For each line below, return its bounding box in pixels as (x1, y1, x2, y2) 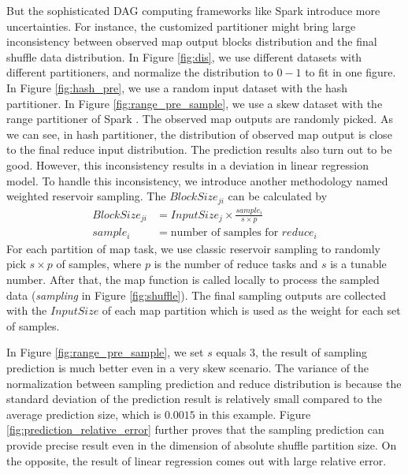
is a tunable (330, 256, 387, 272)
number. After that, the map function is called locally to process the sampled (6, 271, 380, 288)
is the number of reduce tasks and (154, 256, 318, 272)
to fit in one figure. (305, 64, 396, 80)
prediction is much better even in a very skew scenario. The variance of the (6, 360, 369, 376)
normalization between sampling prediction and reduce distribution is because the (6, 375, 402, 391)
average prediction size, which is (6, 405, 161, 422)
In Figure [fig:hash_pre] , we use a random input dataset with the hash (6, 79, 348, 95)
